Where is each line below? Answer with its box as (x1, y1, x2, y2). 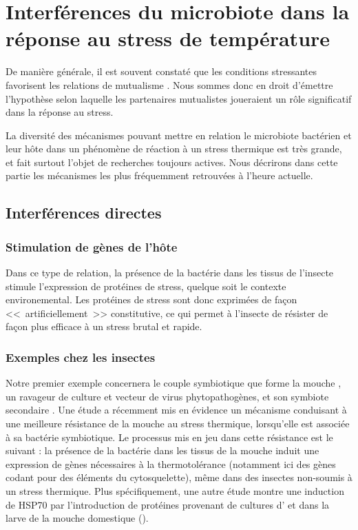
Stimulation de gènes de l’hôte (6, 238, 178, 255)
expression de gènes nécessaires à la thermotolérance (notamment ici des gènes (6, 456, 336, 471)
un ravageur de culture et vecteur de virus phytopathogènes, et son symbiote (6, 389, 329, 403)
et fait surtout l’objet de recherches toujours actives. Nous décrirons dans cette (6, 154, 338, 169)
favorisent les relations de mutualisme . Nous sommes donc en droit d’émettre (6, 77, 333, 92)
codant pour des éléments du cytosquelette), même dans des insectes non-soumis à (6, 470, 352, 485)
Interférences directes (6, 202, 162, 223)
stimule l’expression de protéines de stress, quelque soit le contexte (6, 278, 286, 293)
